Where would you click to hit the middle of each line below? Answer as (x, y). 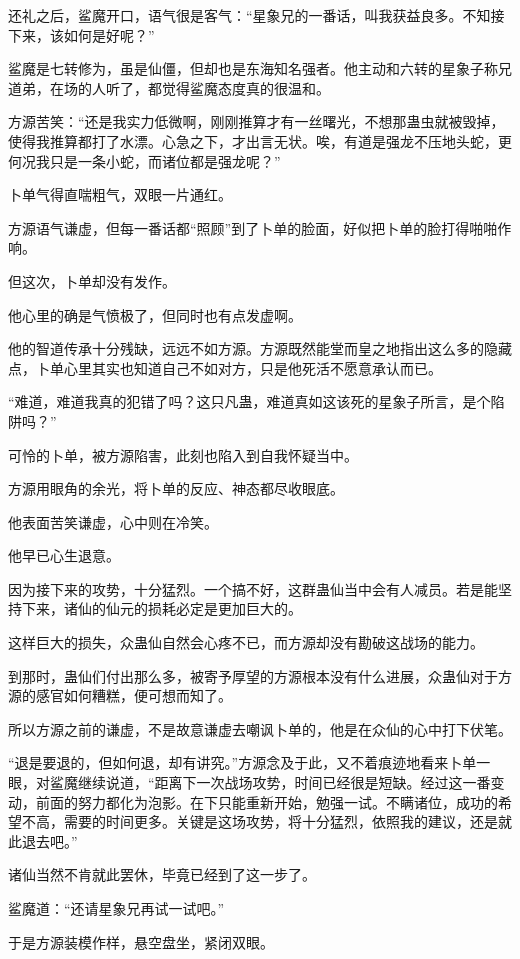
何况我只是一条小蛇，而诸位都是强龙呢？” (144, 160)
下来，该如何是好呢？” (81, 34)
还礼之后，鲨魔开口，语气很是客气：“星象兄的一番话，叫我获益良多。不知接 (256, 15)
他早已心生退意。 (64, 555)
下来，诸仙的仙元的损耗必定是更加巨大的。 (161, 608)
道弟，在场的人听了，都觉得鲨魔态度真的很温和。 (169, 87)
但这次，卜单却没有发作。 (92, 280)
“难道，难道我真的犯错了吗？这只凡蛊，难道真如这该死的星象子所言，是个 (249, 401)
